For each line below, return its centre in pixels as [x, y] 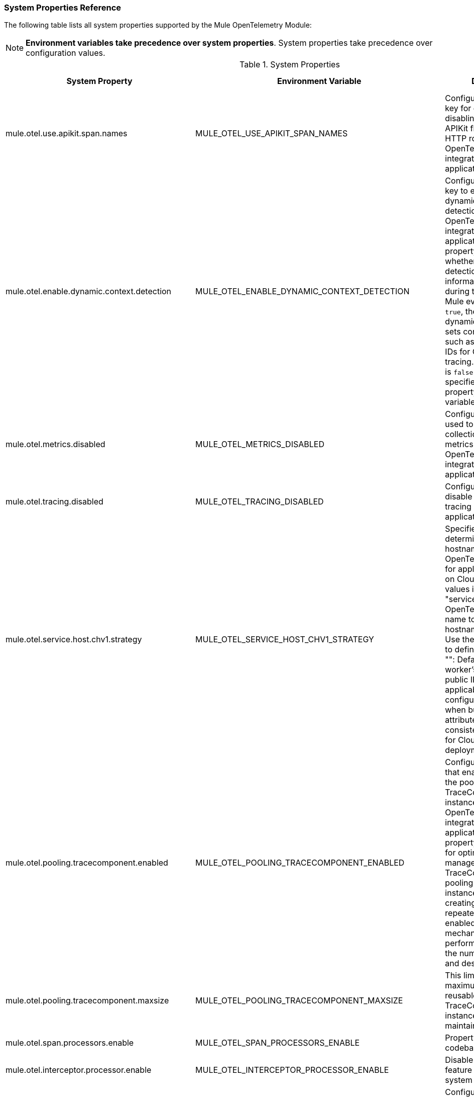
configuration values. [66, 53]
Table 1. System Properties [290, 65]
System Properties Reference [63, 8]
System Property [99, 81]
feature [459, 1070]
